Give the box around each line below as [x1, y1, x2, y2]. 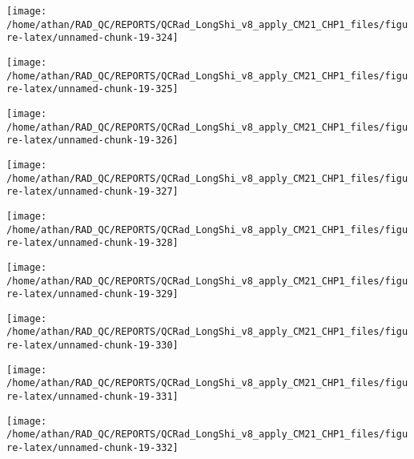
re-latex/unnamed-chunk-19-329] [6, 288, 179, 300]
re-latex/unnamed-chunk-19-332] [6, 442, 179, 454]
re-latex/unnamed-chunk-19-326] [6, 135, 179, 147]
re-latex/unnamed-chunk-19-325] [6, 83, 179, 95]
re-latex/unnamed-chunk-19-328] [6, 237, 179, 249]
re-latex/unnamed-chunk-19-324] [6, 32, 179, 44]
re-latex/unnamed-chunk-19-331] [6, 391, 179, 403]
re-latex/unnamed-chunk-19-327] [6, 186, 179, 198]
